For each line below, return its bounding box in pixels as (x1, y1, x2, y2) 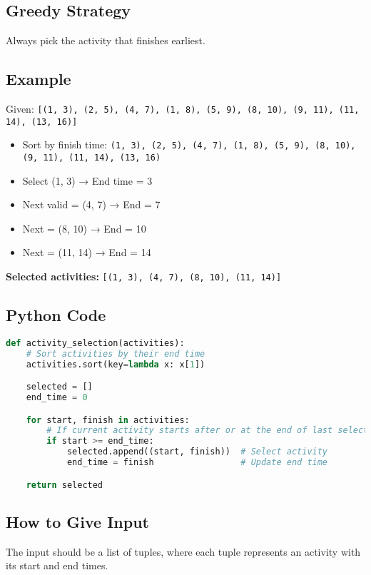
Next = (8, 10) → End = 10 (22, 220, 146, 235)
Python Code (6, 304, 106, 326)
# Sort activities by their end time (26, 348, 205, 359)
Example (6, 68, 71, 90)
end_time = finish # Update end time (66, 457, 328, 468)
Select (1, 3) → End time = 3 (22, 173, 153, 188)
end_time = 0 (26, 392, 88, 403)
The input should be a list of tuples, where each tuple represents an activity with (6, 544, 361, 559)
